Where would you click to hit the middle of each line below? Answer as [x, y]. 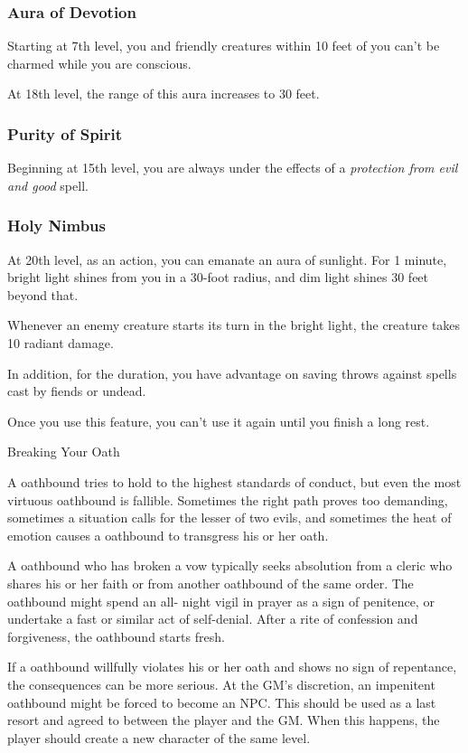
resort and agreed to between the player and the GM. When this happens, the [224, 720]
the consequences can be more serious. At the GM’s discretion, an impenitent [221, 684]
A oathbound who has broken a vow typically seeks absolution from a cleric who [230, 565]
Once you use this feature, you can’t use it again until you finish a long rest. [219, 421]
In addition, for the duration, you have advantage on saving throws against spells [232, 373]
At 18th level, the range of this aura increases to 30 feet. [164, 94]
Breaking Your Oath [64, 452]
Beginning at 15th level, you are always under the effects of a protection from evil [233, 168]
